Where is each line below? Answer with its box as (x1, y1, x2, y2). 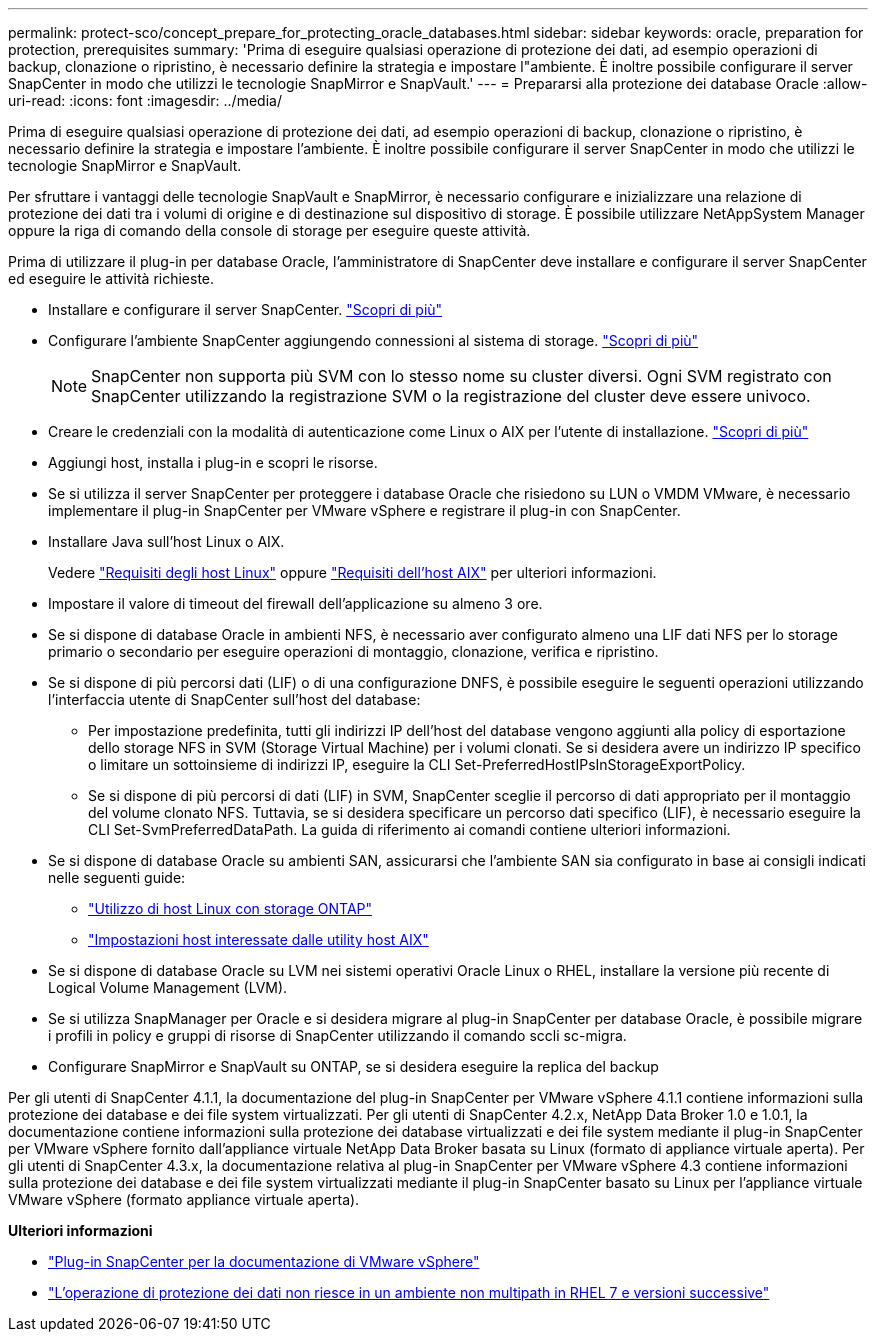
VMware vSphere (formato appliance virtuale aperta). (8, 1191, 360, 1208)
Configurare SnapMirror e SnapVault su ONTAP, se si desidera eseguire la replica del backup (48, 1058, 659, 1075)
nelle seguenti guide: (48, 869, 186, 886)
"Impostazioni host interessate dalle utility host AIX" (88, 931, 429, 948)
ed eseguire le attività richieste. (8, 270, 215, 287)
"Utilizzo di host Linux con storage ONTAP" (88, 900, 373, 917)
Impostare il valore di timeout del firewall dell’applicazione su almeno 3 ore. (48, 595, 543, 612)
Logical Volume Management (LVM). (48, 979, 288, 996)
